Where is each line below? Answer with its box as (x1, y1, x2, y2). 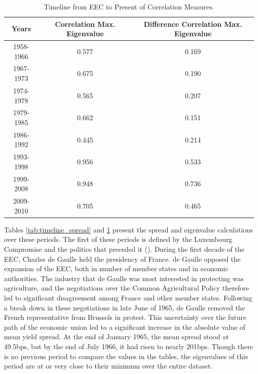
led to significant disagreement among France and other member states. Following (4, 292, 253, 302)
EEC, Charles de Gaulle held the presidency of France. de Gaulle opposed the (4, 253, 241, 264)
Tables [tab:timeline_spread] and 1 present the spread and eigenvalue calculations (4, 224, 253, 234)
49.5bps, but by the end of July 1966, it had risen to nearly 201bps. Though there (4, 341, 253, 351)
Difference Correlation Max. (143, 18, 242, 29)
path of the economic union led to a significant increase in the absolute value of (4, 321, 246, 332)
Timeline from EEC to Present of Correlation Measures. (44, 1, 214, 11)
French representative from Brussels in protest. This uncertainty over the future (4, 312, 247, 322)
